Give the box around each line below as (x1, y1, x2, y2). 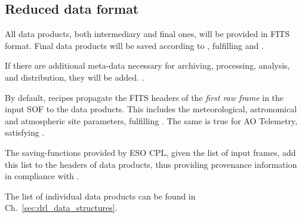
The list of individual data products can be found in (5, 189, 196, 202)
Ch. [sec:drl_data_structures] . (5, 201, 118, 214)
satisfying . (5, 126, 45, 139)
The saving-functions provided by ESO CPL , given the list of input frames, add (5, 146, 296, 158)
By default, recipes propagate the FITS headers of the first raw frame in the (5, 91, 284, 103)
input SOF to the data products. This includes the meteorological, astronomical (5, 103, 297, 115)
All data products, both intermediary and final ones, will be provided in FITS (5, 27, 290, 40)
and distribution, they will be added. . (5, 70, 144, 83)
